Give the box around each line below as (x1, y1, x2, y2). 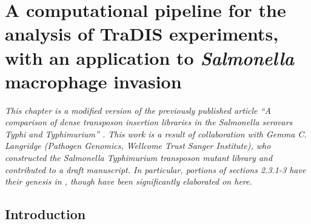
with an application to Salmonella (5, 45, 295, 70)
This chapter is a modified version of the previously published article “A (5, 104, 271, 116)
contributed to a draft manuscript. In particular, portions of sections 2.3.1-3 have (5, 163, 306, 176)
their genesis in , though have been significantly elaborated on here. (5, 175, 252, 188)
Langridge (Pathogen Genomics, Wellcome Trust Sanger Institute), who (5, 139, 271, 152)
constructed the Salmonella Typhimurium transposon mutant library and (5, 151, 273, 164)
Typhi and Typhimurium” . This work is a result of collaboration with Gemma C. (5, 127, 307, 140)
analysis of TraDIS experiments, (5, 21, 279, 46)
